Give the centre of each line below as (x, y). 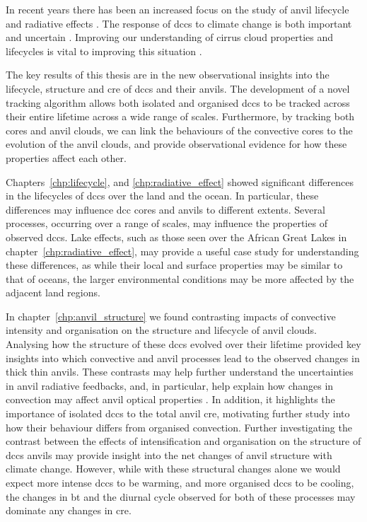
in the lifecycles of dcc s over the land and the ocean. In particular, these (162, 196)
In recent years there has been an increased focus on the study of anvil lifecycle (177, 9)
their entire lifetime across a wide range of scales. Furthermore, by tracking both (180, 116)
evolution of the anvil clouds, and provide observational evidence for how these (176, 144)
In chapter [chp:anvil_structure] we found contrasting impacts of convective (171, 316)
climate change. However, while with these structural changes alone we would (173, 469)
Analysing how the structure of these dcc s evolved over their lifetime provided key (183, 344)
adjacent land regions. (53, 292)
